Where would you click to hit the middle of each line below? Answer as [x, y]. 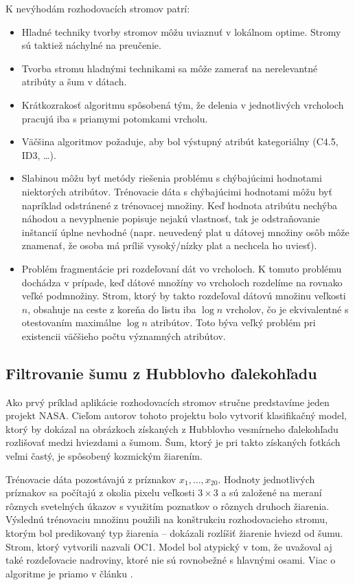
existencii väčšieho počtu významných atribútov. [124, 336]
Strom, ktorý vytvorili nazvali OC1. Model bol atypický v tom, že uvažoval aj [169, 546]
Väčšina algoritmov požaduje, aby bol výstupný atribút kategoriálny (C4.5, [180, 141]
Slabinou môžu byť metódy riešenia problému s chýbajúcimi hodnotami [172, 178]
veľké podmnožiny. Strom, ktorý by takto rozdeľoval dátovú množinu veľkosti [184, 296]
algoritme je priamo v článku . [69, 573]
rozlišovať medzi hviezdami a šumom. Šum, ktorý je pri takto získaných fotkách [173, 442]
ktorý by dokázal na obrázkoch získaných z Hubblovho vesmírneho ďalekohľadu [172, 428]
